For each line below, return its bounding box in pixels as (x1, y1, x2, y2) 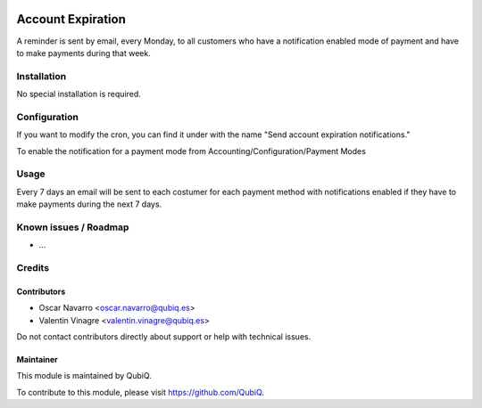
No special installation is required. (16, 89, 142, 100)
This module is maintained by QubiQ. (16, 371, 152, 381)
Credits (16, 262, 49, 274)
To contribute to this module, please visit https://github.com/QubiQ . (16, 387, 265, 397)
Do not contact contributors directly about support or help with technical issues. (16, 330, 312, 342)
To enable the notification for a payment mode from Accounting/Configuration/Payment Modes (16, 145, 366, 156)
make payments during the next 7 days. (16, 199, 162, 209)
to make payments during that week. (16, 47, 151, 58)
